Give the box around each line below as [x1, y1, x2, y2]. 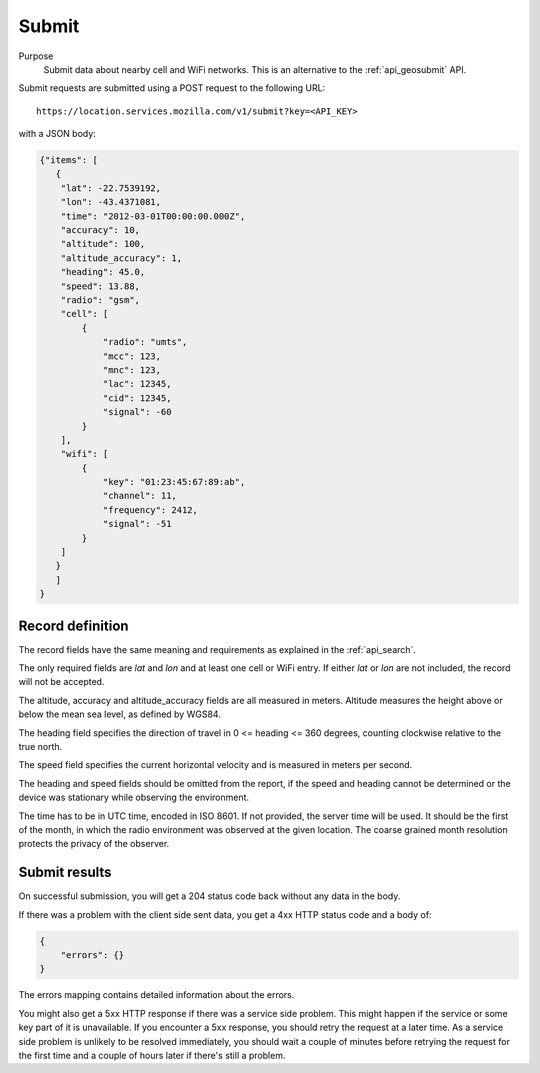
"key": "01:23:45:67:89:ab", [102, 476, 246, 488]
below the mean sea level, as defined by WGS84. [18, 708, 222, 720]
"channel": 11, [102, 490, 177, 502]
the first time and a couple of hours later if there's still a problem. [18, 1050, 286, 1061]
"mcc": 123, [102, 350, 162, 362]
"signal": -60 [102, 406, 172, 418]
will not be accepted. [18, 676, 105, 688]
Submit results [18, 864, 112, 881]
